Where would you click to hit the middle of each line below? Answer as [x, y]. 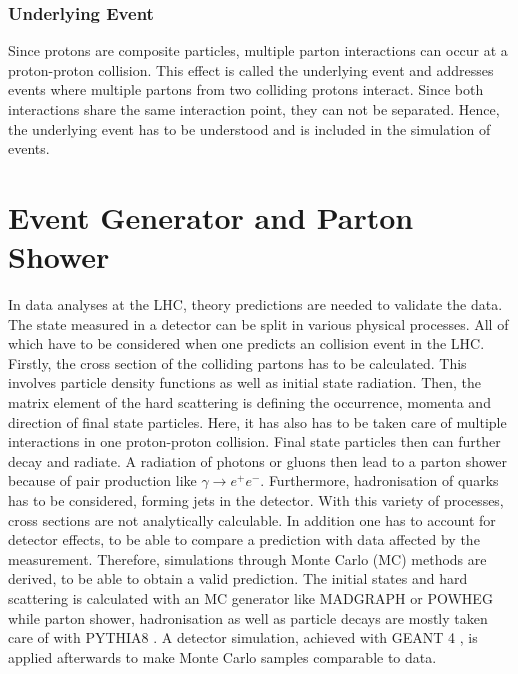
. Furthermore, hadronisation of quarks [379, 480]
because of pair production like [102, 480]
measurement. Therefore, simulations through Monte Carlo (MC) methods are [247, 558]
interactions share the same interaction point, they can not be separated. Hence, [254, 109]
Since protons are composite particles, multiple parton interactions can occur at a [258, 50]
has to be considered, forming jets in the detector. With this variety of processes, [256, 500]
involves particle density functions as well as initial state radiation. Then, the [245, 382]
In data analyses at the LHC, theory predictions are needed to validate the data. [255, 304]
